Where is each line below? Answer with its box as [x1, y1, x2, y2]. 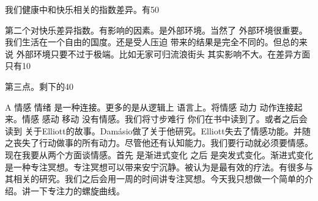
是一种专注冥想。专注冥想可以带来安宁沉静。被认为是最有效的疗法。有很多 [5, 160, 305, 173]
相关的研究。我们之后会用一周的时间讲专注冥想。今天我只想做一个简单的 [13, 172, 305, 185]
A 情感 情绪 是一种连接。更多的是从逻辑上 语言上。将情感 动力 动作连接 [5, 100, 294, 113]
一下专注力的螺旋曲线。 [30, 184, 125, 197]
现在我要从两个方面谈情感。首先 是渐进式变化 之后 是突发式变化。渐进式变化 [5, 148, 313, 161]
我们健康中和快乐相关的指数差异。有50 [5, 3, 159, 15]
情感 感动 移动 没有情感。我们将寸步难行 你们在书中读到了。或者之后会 [21, 112, 308, 125]
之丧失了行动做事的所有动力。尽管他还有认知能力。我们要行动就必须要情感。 [5, 136, 313, 149]
